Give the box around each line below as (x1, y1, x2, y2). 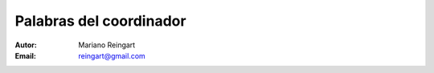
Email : (14, 51, 36, 60)
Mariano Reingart (78, 40, 136, 50)
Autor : (14, 40, 38, 50)
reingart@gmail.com (78, 51, 146, 60)
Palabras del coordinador (14, 12, 186, 30)
